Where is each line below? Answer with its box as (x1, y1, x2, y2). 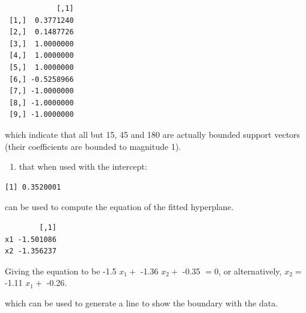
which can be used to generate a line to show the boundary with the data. (5, 296, 278, 309)
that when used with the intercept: (19, 160, 147, 173)
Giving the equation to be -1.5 (5, 264, 117, 277)
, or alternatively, (218, 264, 282, 277)
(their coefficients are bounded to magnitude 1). (5, 140, 181, 152)
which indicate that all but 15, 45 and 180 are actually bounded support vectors (5, 128, 301, 140)
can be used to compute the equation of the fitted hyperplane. (5, 200, 234, 213)
